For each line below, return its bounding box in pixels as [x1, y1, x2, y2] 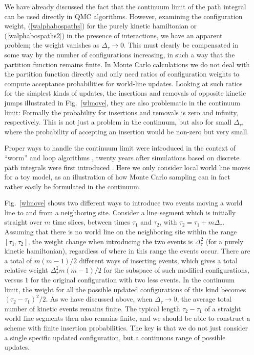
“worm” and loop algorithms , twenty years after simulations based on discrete [4, 152, 239, 162]
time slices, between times [52, 217, 130, 227]
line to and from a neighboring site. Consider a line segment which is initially [4, 207, 236, 217]
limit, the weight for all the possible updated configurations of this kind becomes [4, 284, 246, 294]
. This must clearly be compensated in [124, 40, 238, 50]
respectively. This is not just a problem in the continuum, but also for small [4, 117, 232, 127]
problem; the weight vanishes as [4, 40, 100, 50]
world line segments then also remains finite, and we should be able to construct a [4, 313, 250, 323]
